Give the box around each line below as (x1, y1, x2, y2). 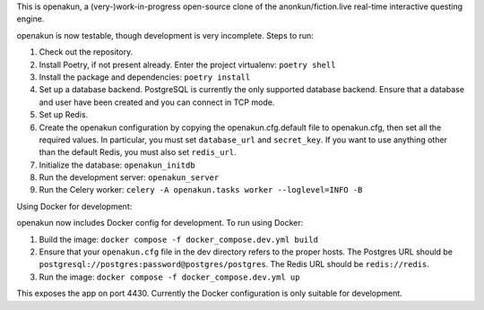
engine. (16, 13, 45, 24)
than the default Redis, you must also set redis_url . (39, 147, 237, 158)
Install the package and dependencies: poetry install (39, 72, 251, 82)
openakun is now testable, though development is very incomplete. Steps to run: (16, 30, 314, 40)
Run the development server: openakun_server (39, 172, 220, 183)
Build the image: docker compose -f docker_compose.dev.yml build (39, 234, 318, 245)
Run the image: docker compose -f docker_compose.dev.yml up (39, 271, 300, 282)
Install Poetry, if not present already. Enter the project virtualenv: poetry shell (39, 59, 336, 70)
